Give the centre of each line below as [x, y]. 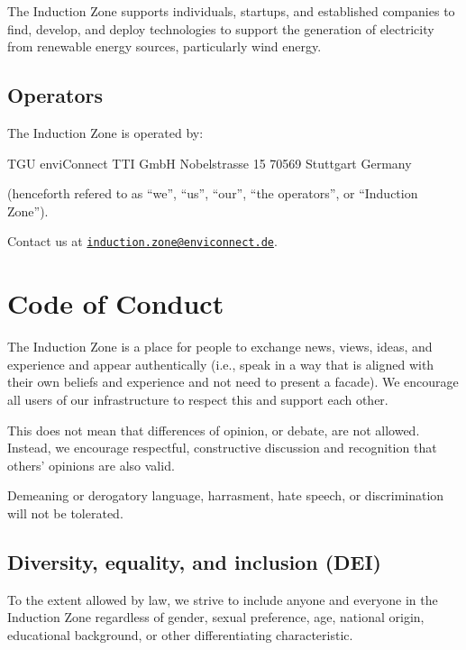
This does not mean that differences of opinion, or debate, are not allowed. [214, 430]
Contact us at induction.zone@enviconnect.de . [142, 241]
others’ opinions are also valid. [91, 465]
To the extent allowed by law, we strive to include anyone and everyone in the [223, 599]
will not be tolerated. [65, 513]
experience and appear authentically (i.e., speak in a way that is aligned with [221, 364]
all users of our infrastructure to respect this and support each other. [198, 399]
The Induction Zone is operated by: [105, 132]
